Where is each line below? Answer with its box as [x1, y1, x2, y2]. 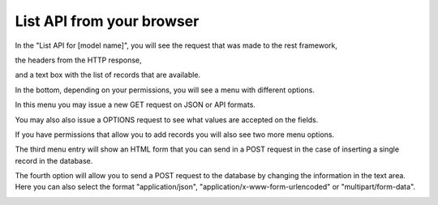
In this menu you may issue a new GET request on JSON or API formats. [15, 100, 255, 109]
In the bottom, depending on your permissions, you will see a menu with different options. [15, 85, 316, 95]
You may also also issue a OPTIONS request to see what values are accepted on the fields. [15, 114, 319, 125]
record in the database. [15, 156, 93, 165]
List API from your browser [15, 12, 200, 30]
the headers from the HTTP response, [15, 55, 142, 65]
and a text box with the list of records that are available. [15, 70, 201, 80]
